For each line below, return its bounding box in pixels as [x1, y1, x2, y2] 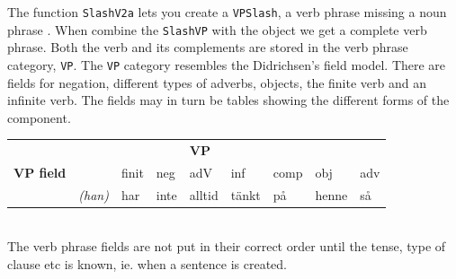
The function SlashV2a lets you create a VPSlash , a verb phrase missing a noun [7, 3, 447, 21]
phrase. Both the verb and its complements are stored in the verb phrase [7, 38, 408, 57]
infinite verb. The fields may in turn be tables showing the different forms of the [7, 91, 450, 109]
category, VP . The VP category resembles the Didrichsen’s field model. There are [7, 55, 446, 74]
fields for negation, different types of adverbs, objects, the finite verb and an [7, 73, 426, 92]
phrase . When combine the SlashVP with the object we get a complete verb [7, 20, 427, 39]
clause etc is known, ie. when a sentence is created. [7, 255, 287, 274]
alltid [189, 185, 219, 204]
